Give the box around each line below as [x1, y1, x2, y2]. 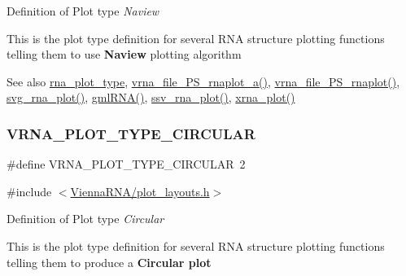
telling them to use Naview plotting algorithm [7, 46, 242, 63]
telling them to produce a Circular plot [7, 253, 212, 270]
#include [7, 182, 52, 199]
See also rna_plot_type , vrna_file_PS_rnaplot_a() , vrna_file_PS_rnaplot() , [7, 72, 400, 90]
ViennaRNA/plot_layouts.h [70, 182, 210, 199]
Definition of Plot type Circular [7, 210, 164, 227]
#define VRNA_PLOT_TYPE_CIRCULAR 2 [7, 156, 246, 173]
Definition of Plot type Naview [7, 2, 159, 19]
